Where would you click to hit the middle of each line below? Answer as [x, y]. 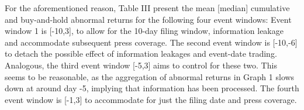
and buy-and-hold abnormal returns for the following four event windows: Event [148, 19]
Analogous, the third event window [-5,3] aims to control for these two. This [141, 65]
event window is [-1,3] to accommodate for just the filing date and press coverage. [151, 99]
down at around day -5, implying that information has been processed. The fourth [152, 88]
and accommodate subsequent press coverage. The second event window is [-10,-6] [151, 42]
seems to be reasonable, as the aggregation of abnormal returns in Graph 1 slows [150, 76]
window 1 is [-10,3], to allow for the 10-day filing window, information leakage [144, 31]
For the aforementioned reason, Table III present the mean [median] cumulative [147, 8]
